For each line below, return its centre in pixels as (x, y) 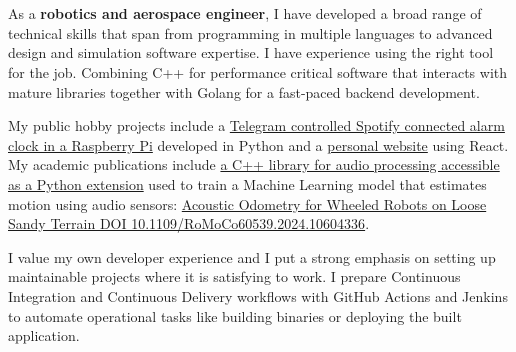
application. (44, 335)
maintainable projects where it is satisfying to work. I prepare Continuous (234, 276)
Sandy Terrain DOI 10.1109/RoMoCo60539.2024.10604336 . (189, 223)
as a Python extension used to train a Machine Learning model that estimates (247, 183)
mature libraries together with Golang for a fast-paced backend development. (244, 91)
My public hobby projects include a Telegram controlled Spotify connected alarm (256, 125)
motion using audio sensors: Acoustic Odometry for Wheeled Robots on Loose (247, 203)
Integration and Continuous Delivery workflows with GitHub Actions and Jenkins (258, 295)
